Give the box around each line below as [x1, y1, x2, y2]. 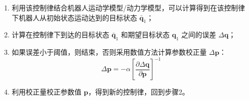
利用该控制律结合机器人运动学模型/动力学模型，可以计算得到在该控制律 [11, 2, 245, 12]
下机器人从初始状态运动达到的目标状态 [11, 12, 137, 22]
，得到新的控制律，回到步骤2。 [88, 87, 189, 97]
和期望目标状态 [121, 29, 170, 40]
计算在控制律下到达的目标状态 [11, 29, 109, 40]
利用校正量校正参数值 [11, 87, 82, 97]
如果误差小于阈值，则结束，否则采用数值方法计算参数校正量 [11, 47, 207, 57]
